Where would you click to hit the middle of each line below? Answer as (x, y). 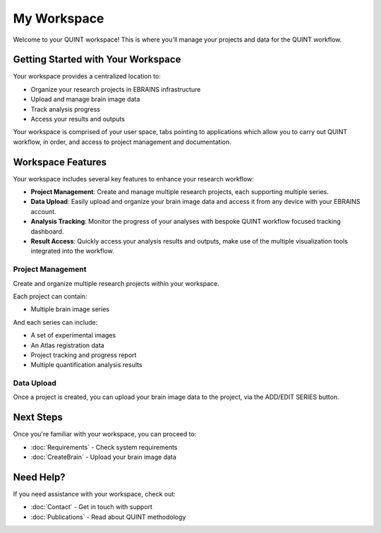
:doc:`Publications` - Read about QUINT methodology (108, 517)
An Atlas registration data (68, 345)
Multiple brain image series (70, 309)
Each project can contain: (50, 296)
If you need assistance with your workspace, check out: (94, 494)
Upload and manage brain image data (85, 100)
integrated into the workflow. (72, 251)
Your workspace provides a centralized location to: (87, 76)
